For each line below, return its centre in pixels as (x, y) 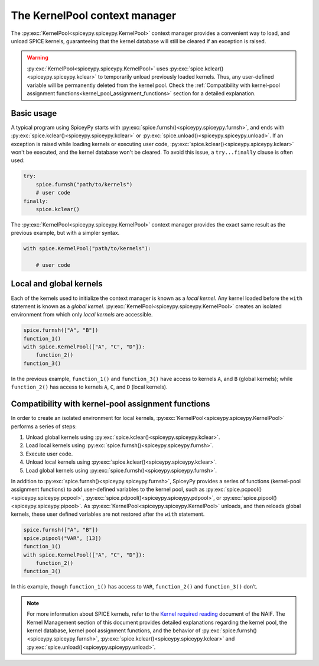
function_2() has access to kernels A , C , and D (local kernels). (89, 387)
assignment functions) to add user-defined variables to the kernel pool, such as (108, 489)
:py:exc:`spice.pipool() (250, 497)
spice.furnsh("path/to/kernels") (84, 184)
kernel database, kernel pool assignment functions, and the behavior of (114, 631)
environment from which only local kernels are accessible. (82, 315)
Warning (38, 58)
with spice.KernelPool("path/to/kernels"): (87, 249)
